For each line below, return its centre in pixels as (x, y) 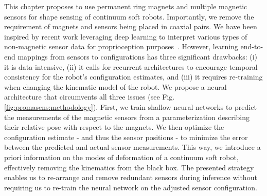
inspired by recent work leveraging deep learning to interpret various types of (126, 36)
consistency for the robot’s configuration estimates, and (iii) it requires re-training (133, 77)
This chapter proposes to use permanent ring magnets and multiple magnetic (126, 6)
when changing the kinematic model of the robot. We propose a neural (115, 86)
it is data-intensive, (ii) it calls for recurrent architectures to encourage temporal (131, 66)
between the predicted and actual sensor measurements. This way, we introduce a (132, 147)
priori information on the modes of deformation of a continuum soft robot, (121, 157)
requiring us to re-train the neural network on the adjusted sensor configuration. (131, 187)
